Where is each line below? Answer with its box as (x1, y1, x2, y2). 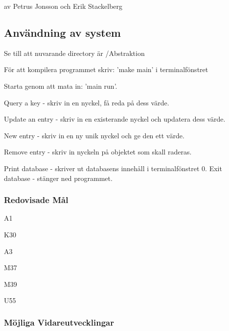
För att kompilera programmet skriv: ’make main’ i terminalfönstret (4, 64, 208, 75)
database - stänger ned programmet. (4, 173, 113, 183)
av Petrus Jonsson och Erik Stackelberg (4, 1, 123, 11)
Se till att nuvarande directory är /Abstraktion (4, 48, 145, 58)
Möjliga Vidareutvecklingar (4, 316, 114, 328)
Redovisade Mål (4, 194, 69, 206)
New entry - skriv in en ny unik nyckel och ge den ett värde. (4, 130, 184, 140)
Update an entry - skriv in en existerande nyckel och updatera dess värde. (4, 114, 226, 124)
